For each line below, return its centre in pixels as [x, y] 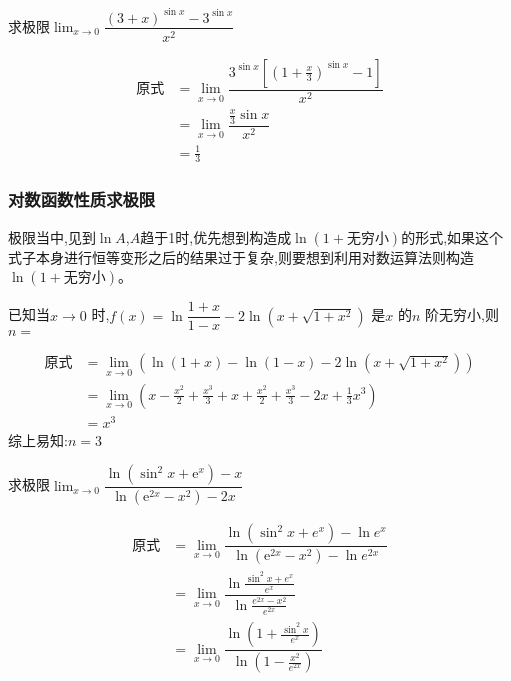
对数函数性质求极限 [82, 199]
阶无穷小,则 [462, 314]
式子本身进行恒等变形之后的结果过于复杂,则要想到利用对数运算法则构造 [241, 256]
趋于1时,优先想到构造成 [216, 236]
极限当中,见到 [52, 236]
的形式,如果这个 [452, 236]
